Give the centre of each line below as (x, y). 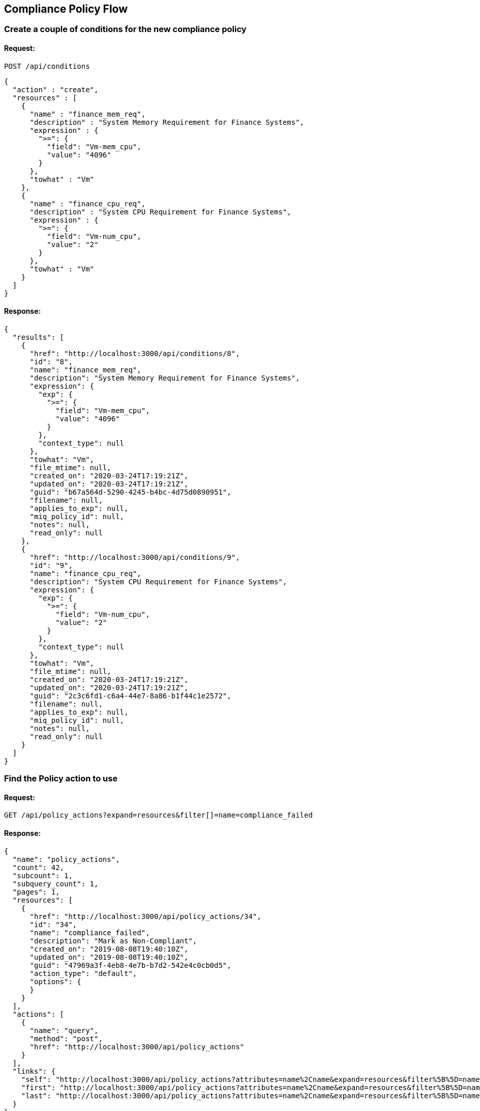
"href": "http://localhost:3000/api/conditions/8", (135, 353)
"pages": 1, (36, 892)
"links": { (34, 1071)
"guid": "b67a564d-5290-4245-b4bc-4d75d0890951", (130, 492)
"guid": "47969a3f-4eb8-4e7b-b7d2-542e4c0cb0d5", (130, 965)
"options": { (55, 981)
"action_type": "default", (83, 973)
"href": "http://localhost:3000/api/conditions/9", (135, 557)
